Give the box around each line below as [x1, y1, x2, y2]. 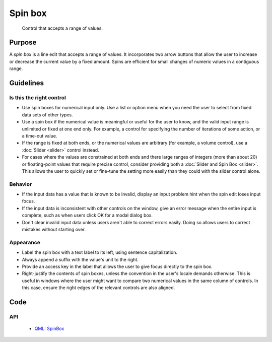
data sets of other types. [22, 111, 73, 118]
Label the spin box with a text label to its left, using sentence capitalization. [22, 249, 177, 255]
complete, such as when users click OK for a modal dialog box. [22, 212, 153, 219]
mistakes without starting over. [22, 227, 86, 232]
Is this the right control [9, 94, 66, 101]
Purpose [9, 38, 37, 47]
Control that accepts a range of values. [22, 25, 103, 31]
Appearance [9, 239, 40, 246]
